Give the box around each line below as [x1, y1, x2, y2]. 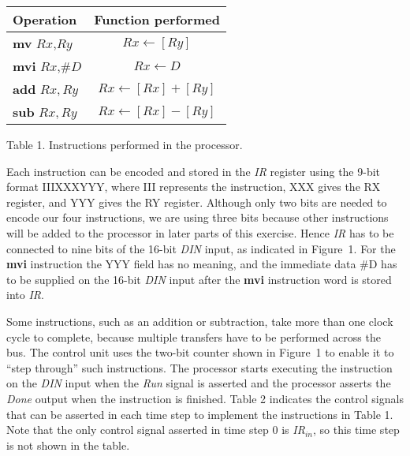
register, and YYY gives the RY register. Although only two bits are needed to [6, 193, 387, 210]
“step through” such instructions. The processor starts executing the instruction [6, 359, 393, 376]
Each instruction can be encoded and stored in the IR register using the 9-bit [6, 163, 381, 179]
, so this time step [312, 421, 400, 438]
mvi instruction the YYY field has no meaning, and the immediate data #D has [6, 256, 397, 272]
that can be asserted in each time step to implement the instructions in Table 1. [6, 406, 393, 422]
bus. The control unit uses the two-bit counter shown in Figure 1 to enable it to [6, 344, 394, 361]
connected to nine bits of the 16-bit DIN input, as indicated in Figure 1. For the [6, 240, 396, 256]
